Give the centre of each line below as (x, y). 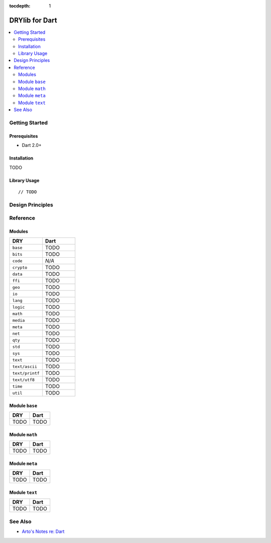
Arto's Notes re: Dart (43, 531)
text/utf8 (24, 380)
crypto (20, 267)
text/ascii (25, 367)
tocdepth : (20, 6)
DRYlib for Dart (33, 20)
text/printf (26, 373)
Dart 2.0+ (32, 145)
